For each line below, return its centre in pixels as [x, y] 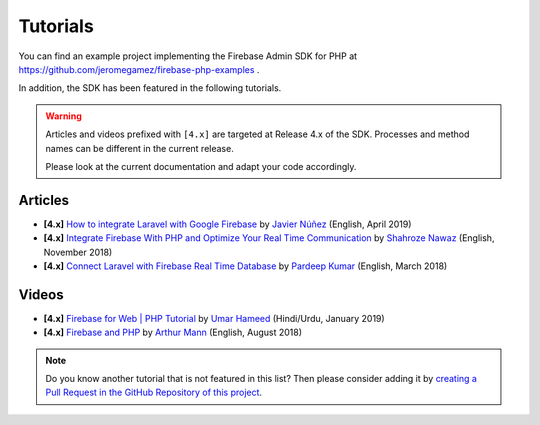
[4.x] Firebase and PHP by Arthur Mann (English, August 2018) [173, 332]
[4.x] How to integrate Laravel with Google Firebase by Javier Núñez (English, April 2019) [227, 224]
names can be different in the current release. [139, 148]
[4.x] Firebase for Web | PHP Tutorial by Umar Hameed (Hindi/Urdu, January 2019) [214, 318]
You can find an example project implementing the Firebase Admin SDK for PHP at [188, 56]
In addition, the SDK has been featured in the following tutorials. [150, 88]
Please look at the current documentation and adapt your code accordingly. [201, 166]
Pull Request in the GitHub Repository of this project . [154, 392]
